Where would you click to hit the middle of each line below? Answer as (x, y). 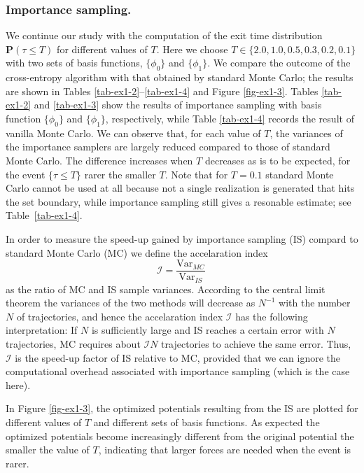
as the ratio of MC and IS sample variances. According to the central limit (166, 289)
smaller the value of (48, 450)
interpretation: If (42, 330)
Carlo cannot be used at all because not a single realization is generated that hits (180, 188)
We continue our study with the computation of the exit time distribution (164, 35)
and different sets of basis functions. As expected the (206, 422)
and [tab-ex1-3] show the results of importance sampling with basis (178, 105)
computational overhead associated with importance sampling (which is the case (178, 371)
